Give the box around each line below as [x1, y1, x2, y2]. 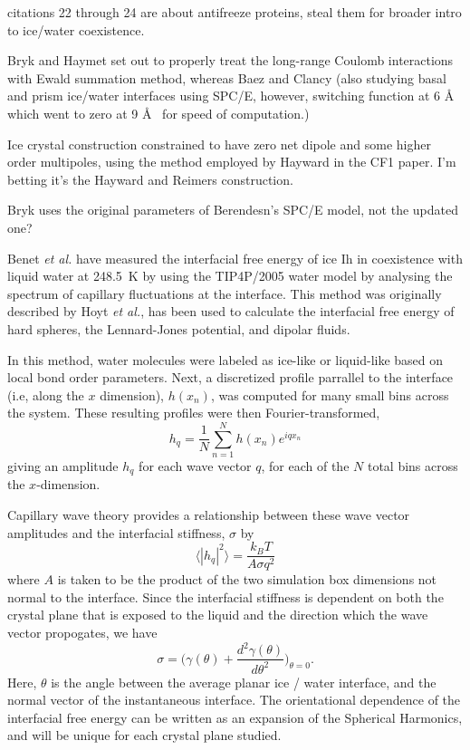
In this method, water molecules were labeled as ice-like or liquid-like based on [7, 350, 444, 369]
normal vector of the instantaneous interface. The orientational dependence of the [7, 690, 461, 709]
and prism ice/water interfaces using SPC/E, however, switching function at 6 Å [7, 86, 455, 105]
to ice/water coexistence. [7, 20, 145, 39]
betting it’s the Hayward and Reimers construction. [7, 169, 293, 188]
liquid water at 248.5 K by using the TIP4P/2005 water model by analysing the [7, 266, 453, 285]
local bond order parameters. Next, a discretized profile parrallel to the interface [7, 368, 454, 387]
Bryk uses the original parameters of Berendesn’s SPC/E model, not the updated [7, 200, 458, 219]
